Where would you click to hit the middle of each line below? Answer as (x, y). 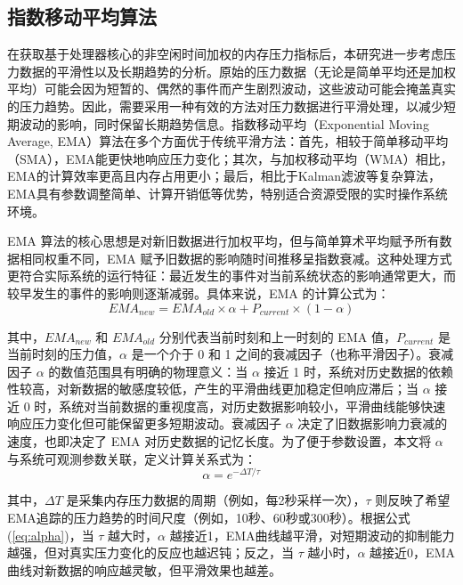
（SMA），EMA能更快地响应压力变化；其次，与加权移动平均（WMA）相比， (230, 158)
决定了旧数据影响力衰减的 (373, 423)
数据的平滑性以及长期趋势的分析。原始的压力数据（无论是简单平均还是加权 (237, 71)
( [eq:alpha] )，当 (51, 535)
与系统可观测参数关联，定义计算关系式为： (132, 458)
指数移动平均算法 (82, 16)
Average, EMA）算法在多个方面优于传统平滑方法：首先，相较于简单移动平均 (228, 141)
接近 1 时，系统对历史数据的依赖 (358, 371)
